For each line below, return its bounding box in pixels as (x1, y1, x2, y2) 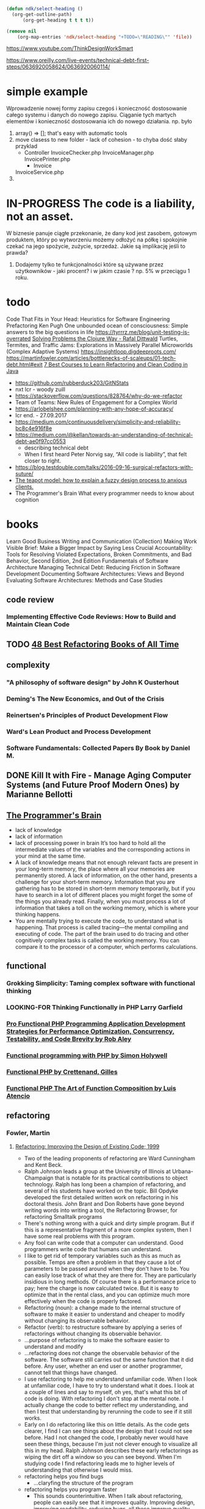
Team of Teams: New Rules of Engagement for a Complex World (15, 399, 178, 406)
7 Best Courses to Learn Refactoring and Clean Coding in (43, 361, 188, 368)
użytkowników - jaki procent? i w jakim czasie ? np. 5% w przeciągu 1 (15, 268, 190, 275)
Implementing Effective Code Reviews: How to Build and (6, 613, 176, 621)
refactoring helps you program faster (24, 1485, 117, 1493)
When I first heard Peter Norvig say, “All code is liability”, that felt (24, 451, 187, 458)
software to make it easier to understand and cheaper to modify (24, 1310, 185, 1318)
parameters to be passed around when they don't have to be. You (24, 1265, 190, 1272)
